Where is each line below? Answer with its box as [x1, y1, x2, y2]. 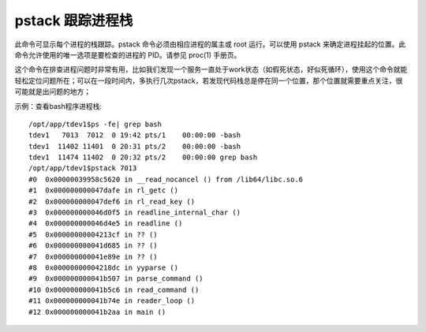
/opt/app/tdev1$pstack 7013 [28, 164, 137, 173]
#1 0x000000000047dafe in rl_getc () [28, 186, 179, 195]
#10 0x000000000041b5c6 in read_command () [28, 285, 200, 294]
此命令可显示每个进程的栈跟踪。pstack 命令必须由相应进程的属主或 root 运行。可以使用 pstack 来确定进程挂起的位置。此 [14, 39, 406, 49]
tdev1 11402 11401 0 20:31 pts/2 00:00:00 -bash [28, 142, 241, 151]
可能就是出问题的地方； [14, 87, 91, 96]
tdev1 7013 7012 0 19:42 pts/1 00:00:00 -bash [28, 131, 241, 140]
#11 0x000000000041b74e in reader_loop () [28, 297, 196, 305]
